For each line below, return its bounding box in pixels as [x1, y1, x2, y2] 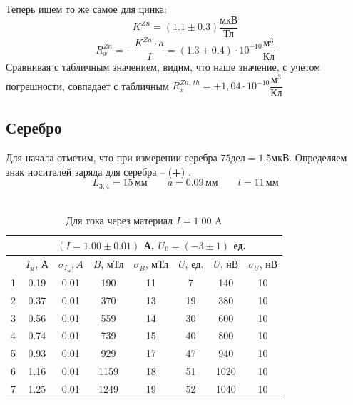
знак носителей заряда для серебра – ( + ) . [6, 164, 191, 179]
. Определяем [289, 150, 347, 165]
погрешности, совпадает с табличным [6, 78, 169, 93]
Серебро [6, 116, 62, 139]
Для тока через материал [66, 213, 173, 228]
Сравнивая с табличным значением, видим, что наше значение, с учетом [6, 59, 320, 74]
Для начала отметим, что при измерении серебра [6, 150, 218, 165]
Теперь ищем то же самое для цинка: [6, 1, 167, 16]
